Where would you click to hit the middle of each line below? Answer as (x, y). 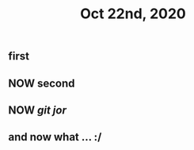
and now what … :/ (55, 137)
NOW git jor (38, 110)
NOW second (42, 83)
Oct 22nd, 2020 (133, 14)
